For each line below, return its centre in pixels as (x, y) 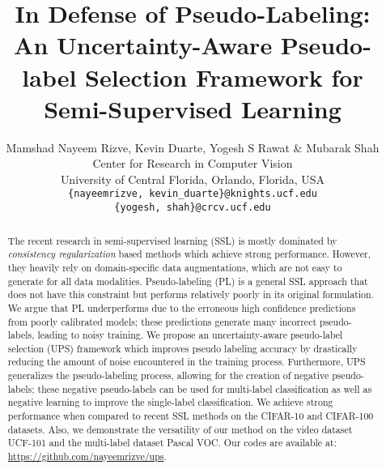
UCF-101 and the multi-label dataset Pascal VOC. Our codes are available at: (172, 443)
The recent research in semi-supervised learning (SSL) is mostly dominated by (172, 240)
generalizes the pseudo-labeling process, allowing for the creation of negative (168, 375)
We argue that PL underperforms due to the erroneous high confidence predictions (182, 307)
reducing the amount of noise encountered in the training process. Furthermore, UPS (187, 362)
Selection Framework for (224, 77)
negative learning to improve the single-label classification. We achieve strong (170, 402)
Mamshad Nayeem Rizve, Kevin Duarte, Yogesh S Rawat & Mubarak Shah (193, 147)
